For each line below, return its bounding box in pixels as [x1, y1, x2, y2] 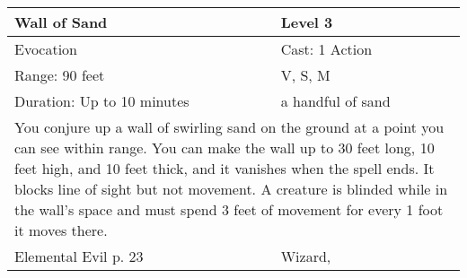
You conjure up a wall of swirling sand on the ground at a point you [14, 117, 445, 137]
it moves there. [14, 220, 108, 240]
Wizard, [280, 246, 331, 266]
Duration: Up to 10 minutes [14, 91, 189, 111]
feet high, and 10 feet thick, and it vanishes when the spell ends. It [14, 158, 435, 178]
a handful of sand [280, 91, 391, 111]
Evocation [14, 39, 78, 59]
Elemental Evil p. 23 [14, 246, 144, 266]
